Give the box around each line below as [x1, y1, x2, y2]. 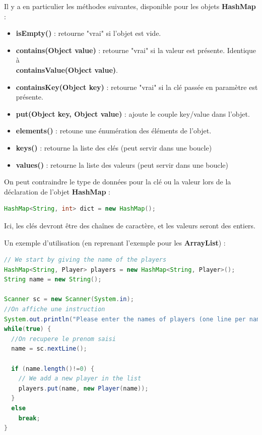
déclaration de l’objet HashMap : [4, 186, 110, 197]
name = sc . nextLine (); [11, 345, 87, 353]
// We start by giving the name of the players [4, 256, 167, 264]
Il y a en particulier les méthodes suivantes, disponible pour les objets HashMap [4, 1, 256, 11]
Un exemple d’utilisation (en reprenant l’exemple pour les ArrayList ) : [4, 237, 226, 248]
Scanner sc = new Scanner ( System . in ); [4, 296, 134, 303]
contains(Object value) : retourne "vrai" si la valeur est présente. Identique [16, 44, 256, 55]
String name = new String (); [4, 276, 102, 283]
